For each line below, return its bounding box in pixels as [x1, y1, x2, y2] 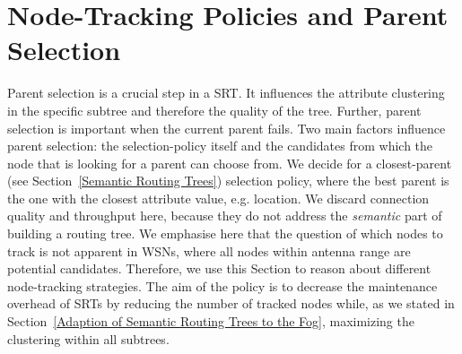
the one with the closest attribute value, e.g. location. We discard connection [7, 188, 430, 207]
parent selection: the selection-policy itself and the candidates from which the [7, 136, 433, 155]
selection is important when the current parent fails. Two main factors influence [7, 118, 446, 137]
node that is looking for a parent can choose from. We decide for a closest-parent [7, 153, 452, 172]
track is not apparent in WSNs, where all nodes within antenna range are [7, 241, 411, 260]
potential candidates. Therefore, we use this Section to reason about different [7, 259, 431, 278]
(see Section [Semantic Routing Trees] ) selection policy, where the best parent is [7, 171, 449, 190]
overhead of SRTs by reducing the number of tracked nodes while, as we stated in [7, 294, 455, 313]
